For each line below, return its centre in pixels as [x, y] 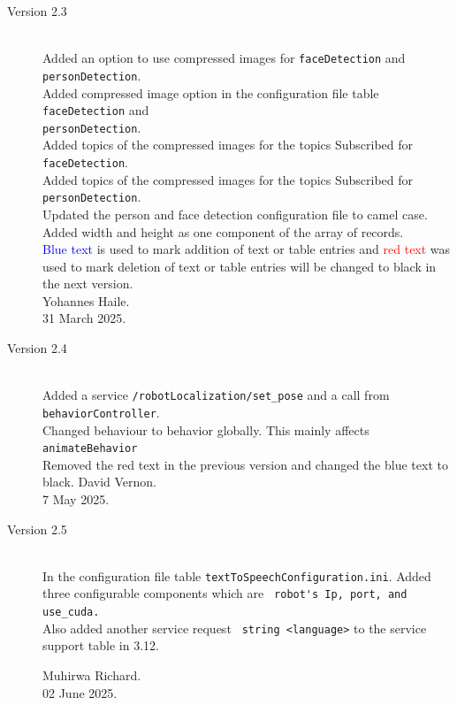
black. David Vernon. [99, 482]
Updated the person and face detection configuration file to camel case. [235, 214]
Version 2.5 [37, 529]
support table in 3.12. [101, 645]
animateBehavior [90, 449]
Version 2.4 [37, 348]
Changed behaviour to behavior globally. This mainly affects [206, 429]
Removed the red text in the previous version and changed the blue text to [245, 464]
